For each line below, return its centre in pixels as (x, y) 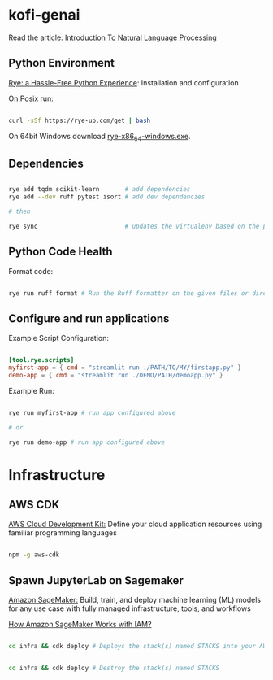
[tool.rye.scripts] (41, 360)
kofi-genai (44, 15)
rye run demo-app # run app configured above (87, 442)
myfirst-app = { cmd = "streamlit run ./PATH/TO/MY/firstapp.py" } (125, 368)
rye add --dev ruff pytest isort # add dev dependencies (107, 197)
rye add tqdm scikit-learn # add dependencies (100, 190)
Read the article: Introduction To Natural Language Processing (113, 37)
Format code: (31, 271)
